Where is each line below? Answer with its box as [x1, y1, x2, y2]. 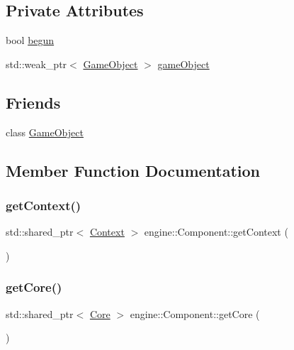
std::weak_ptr [6, 56, 67, 71]
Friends [6, 91, 61, 113]
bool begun [6, 33, 55, 48]
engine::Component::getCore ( [130, 306, 260, 321]
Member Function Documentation [6, 159, 261, 181]
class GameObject [6, 124, 84, 139]
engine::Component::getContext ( [144, 224, 288, 239]
